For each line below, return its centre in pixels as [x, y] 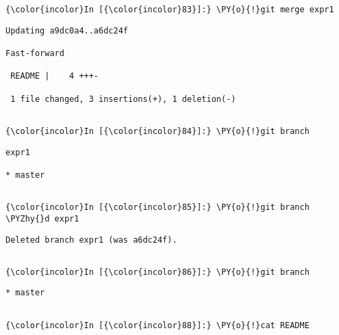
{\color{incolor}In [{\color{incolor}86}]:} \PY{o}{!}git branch [158, 272]
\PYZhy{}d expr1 [42, 218]
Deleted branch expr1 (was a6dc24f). [91, 240]
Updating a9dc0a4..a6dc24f [67, 30]
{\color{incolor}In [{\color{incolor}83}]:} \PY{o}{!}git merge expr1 [170, 10]
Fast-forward [35, 53]
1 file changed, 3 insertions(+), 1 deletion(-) [123, 99]
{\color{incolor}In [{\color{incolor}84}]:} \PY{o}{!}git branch [158, 131]
